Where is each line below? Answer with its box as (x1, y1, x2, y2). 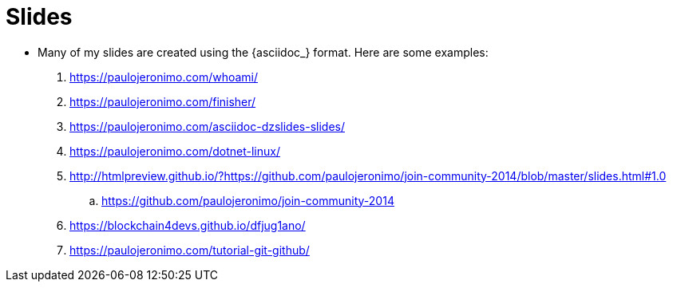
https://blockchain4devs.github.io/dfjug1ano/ (69, 218, 306, 232)
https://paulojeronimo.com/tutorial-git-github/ (69, 243, 310, 257)
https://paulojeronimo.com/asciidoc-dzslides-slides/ (69, 119, 346, 133)
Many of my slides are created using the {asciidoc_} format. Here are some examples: (38, 45, 489, 59)
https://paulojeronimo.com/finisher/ (69, 94, 256, 108)
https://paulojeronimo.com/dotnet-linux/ (69, 144, 280, 158)
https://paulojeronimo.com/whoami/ (69, 69, 259, 84)
